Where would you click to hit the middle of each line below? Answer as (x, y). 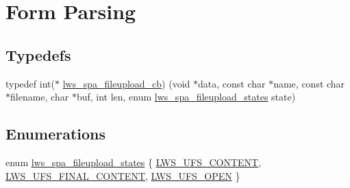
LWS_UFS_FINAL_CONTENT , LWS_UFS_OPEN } (123, 175)
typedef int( (30, 83)
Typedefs (38, 54)
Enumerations (56, 134)
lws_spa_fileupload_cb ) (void (126, 83)
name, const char (309, 83)
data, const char (232, 83)
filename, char (40, 97)
